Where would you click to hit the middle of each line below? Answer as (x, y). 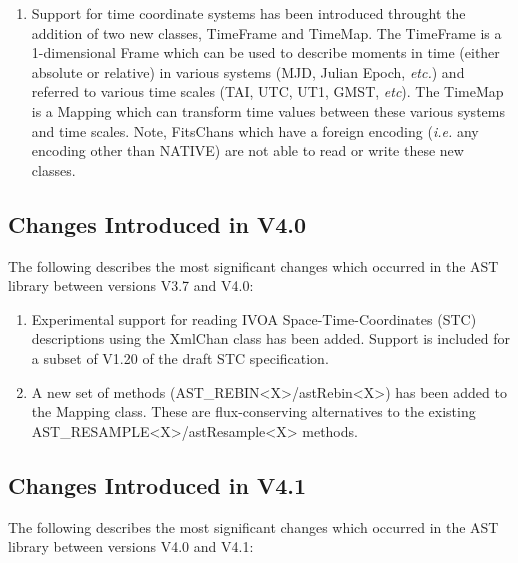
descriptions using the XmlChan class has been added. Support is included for (271, 338)
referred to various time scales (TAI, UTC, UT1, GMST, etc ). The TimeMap (267, 91)
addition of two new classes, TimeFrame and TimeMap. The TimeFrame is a (266, 32)
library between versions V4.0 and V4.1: (131, 546)
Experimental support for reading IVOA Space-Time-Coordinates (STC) (254, 318)
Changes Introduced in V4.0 (157, 223)
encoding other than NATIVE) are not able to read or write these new (247, 150)
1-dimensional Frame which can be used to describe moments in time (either (265, 52)
